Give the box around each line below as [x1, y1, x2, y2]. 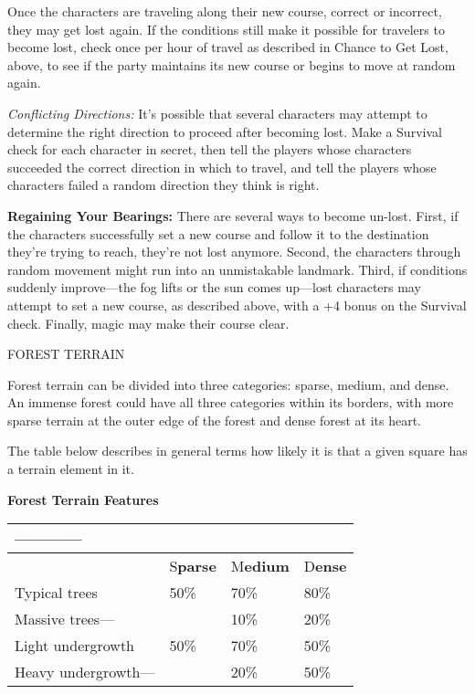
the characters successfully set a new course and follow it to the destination [7, 224, 429, 243]
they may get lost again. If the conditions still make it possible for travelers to [7, 19, 445, 38]
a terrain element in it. [7, 459, 134, 478]
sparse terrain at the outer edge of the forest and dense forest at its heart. [7, 410, 421, 429]
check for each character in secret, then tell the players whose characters [7, 140, 412, 159]
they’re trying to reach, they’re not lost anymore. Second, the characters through [7, 242, 461, 261]
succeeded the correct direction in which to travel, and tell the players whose [7, 157, 437, 176]
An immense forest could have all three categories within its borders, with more [7, 393, 454, 412]
